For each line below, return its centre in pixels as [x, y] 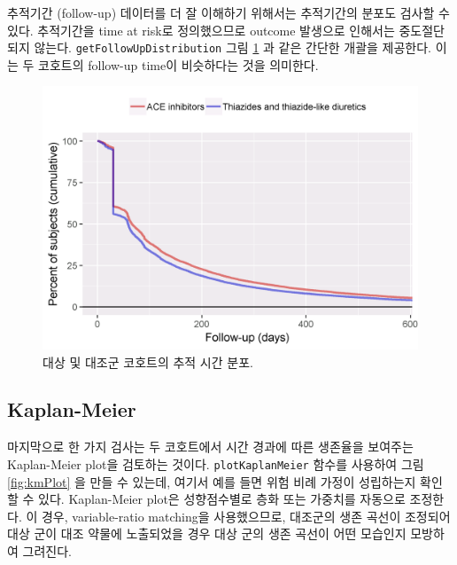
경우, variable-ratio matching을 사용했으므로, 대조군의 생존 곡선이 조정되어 [246, 516]
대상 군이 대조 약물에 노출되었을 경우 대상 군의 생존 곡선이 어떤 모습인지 [207, 534]
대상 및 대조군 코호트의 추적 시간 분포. [148, 361]
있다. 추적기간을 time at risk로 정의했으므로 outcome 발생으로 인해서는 [201, 30]
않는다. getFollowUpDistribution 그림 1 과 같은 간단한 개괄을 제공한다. [233, 47]
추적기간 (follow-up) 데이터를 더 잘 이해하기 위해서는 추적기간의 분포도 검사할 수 [228, 12]
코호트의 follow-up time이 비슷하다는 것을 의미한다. [178, 64]
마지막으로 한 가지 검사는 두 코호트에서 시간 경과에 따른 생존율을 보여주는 [210, 447]
